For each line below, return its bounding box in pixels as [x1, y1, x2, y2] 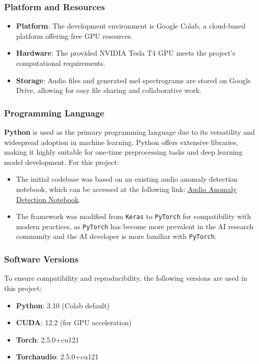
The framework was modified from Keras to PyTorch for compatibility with [16, 211, 251, 222]
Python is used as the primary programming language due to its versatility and [4, 127, 255, 137]
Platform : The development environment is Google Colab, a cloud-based [16, 20, 246, 31]
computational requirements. [16, 58, 105, 68]
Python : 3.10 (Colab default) [16, 300, 110, 310]
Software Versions [4, 253, 79, 265]
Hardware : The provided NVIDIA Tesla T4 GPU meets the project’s [16, 47, 236, 58]
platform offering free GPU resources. [16, 30, 133, 41]
